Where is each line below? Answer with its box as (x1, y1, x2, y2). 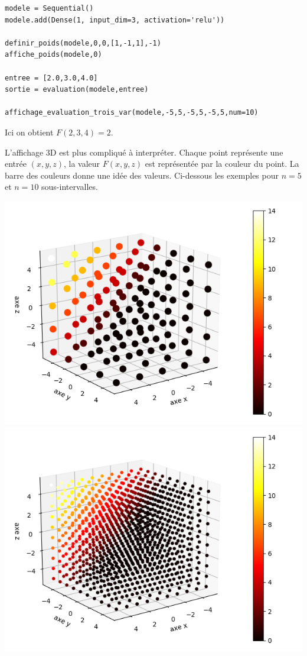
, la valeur (63, 157, 100, 170)
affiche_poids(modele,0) (5, 50, 102, 59)
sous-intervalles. (41, 180, 98, 193)
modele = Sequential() (5, 4, 94, 12)
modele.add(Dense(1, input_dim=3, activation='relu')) (5, 15, 225, 24)
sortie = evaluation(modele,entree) (5, 85, 149, 94)
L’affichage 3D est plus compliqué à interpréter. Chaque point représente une (5, 146, 283, 158)
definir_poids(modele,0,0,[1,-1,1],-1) (5, 38, 161, 47)
